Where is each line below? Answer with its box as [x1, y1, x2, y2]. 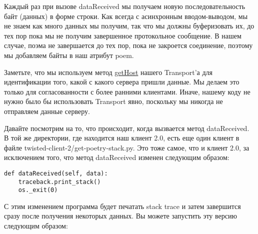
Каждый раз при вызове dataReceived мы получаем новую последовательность [4, 1, 245, 11]
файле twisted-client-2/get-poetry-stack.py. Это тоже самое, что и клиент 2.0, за [4, 142, 249, 152]
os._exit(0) [18, 186, 58, 194]
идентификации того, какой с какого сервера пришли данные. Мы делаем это [4, 76, 239, 87]
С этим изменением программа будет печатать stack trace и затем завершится [4, 200, 241, 211]
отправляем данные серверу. [4, 105, 90, 116]
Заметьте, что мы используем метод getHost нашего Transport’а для [4, 66, 212, 77]
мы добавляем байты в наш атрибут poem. [4, 49, 134, 60]
